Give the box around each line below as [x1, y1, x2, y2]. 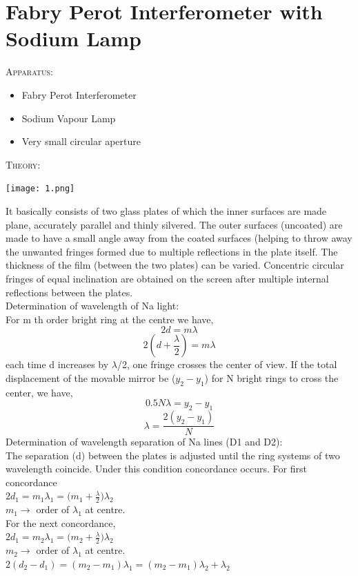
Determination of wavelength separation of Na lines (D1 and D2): [6, 434, 283, 449]
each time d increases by [6, 357, 109, 372]
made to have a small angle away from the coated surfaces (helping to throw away [6, 231, 352, 245]
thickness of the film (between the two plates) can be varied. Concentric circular [6, 258, 344, 272]
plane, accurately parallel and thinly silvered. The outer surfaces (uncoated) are [6, 217, 343, 231]
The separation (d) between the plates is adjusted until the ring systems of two [6, 448, 340, 462]
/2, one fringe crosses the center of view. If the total [117, 357, 337, 372]
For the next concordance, [6, 515, 116, 530]
